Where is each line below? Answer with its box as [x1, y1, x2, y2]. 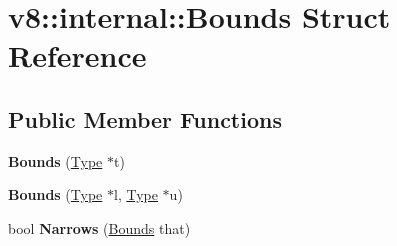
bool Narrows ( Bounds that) [8, 217, 191, 238]
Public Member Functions [8, 103, 282, 134]
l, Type [113, 184, 158, 205]
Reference [8, 35, 147, 76]
